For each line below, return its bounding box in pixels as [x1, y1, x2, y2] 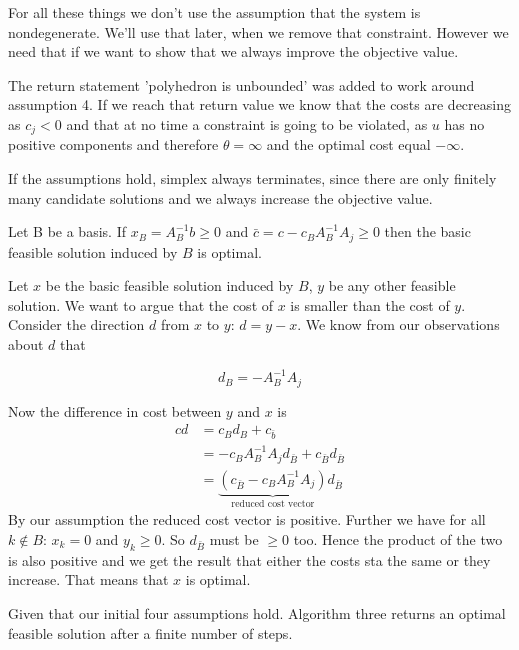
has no [444, 113, 485, 134]
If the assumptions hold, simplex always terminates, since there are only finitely [8, 168, 497, 189]
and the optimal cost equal [266, 134, 431, 155]
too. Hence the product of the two [293, 529, 503, 549]
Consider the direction [8, 314, 145, 335]
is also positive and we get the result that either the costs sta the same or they [8, 549, 491, 570]
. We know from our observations [297, 314, 500, 335]
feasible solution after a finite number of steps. [8, 622, 293, 643]
